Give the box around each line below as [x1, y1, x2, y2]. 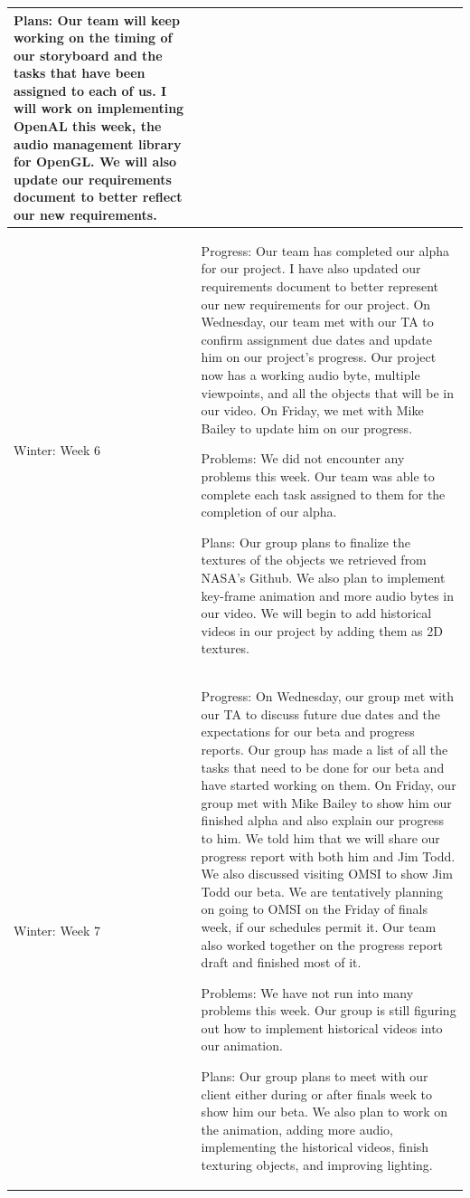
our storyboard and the [14, 45, 163, 64]
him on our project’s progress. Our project [201, 347, 437, 366]
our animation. [201, 1036, 283, 1055]
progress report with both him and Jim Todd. [201, 846, 456, 865]
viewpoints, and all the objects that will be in [201, 383, 455, 402]
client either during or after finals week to [201, 1084, 432, 1103]
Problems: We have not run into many [201, 983, 414, 1002]
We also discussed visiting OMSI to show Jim [201, 864, 453, 883]
